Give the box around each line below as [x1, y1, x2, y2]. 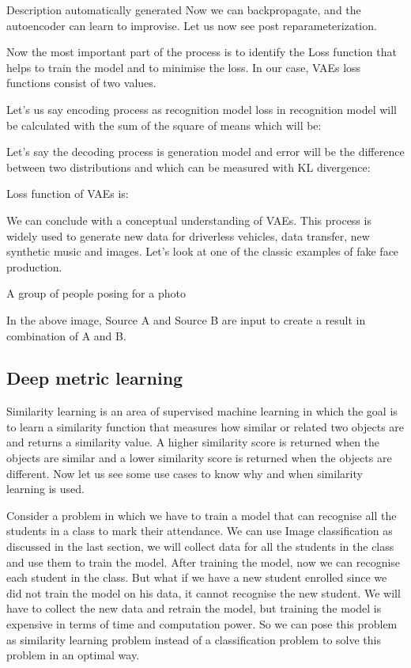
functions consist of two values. [6, 74, 156, 91]
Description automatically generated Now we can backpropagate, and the [6, 2, 361, 17]
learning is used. [6, 480, 85, 497]
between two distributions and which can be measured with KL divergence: [6, 158, 371, 175]
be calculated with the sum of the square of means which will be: [6, 116, 322, 133]
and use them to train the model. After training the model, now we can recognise [6, 553, 401, 570]
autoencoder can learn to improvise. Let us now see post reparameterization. [6, 17, 377, 33]
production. [6, 258, 62, 275]
